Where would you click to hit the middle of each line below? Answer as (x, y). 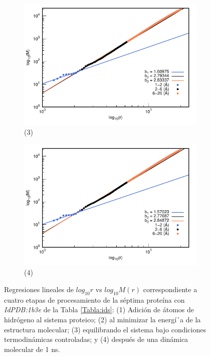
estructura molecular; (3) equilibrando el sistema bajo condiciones (105, 329)
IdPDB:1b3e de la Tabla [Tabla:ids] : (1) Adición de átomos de (99, 309)
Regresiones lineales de (39, 289)
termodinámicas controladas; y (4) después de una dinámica (96, 339)
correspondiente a (170, 289)
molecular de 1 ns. (32, 349)
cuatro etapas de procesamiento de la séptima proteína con (94, 299)
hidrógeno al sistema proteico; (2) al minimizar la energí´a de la (102, 319)
